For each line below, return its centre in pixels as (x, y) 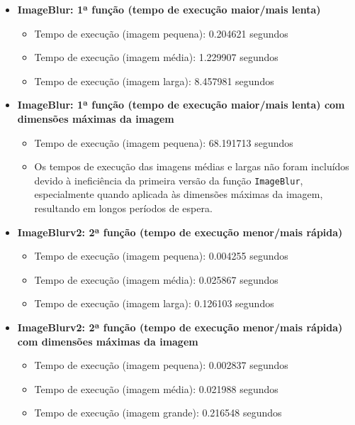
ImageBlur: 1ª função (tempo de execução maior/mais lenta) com (181, 105)
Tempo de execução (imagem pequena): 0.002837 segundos (161, 365)
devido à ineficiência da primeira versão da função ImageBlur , (169, 180)
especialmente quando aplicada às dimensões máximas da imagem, (179, 194)
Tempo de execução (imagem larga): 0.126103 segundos (154, 303)
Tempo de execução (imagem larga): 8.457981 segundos (154, 81)
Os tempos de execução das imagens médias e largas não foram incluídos (192, 166)
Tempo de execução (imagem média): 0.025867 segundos (156, 279)
